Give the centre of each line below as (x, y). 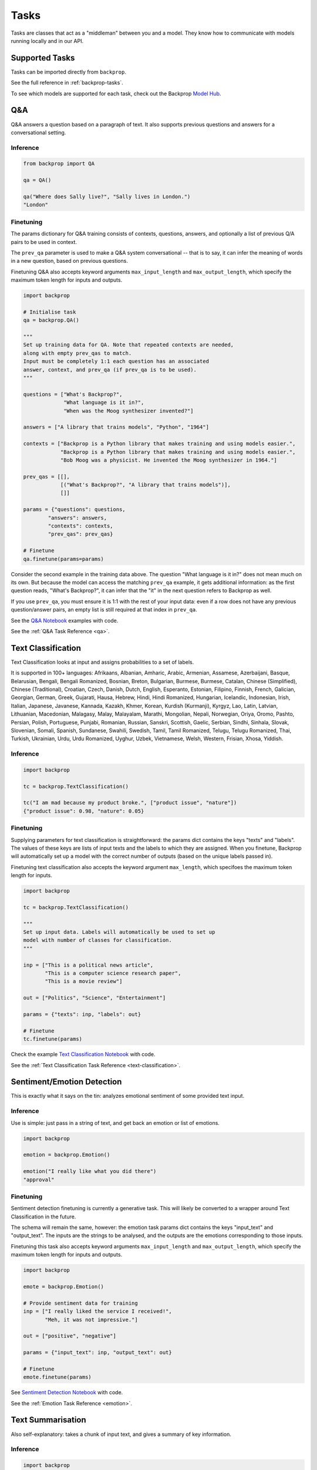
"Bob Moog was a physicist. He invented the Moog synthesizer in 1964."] (168, 460)
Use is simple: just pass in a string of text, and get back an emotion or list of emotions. (115, 1122)
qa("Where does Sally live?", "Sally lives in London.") (107, 197)
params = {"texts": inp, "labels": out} (82, 1014)
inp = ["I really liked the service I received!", (98, 1312)
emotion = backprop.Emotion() (67, 1155)
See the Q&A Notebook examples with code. (65, 620)
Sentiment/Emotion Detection (66, 1082)
